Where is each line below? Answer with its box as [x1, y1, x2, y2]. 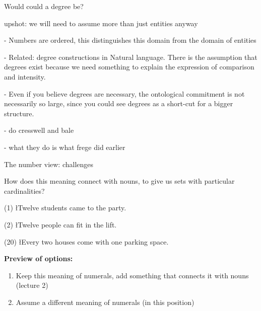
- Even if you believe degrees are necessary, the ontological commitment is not [4, 88, 245, 99]
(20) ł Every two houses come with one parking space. [4, 236, 169, 247]
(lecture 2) [16, 280, 48, 290]
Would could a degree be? [4, 1, 84, 11]
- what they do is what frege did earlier [4, 141, 125, 152]
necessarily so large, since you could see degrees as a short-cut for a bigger [4, 98, 233, 109]
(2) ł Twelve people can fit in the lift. [4, 219, 117, 229]
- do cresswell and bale [4, 125, 74, 135]
